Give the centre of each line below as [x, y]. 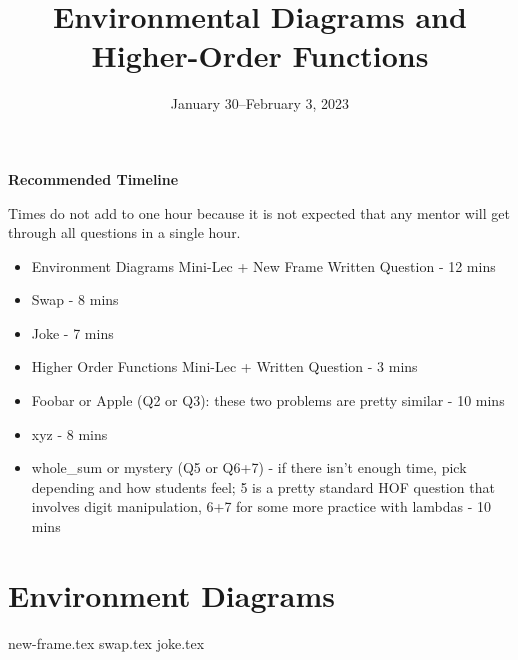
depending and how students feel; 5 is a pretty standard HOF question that [263, 486]
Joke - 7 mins [72, 332]
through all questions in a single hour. [124, 232]
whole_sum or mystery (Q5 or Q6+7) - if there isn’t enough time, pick [249, 467]
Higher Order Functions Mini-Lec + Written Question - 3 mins [224, 366]
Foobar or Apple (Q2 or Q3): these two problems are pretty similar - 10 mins [268, 400]
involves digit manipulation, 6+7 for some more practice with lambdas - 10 [261, 506]
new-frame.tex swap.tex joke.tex [106, 642]
